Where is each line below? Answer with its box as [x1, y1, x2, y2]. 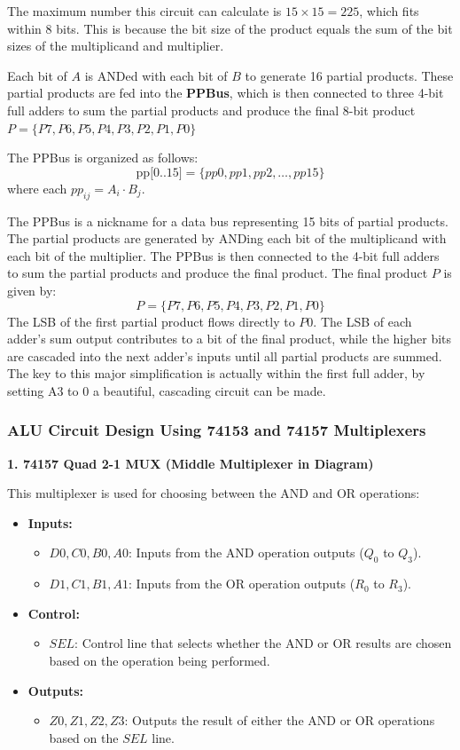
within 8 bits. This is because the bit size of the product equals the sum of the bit [7, 19, 453, 37]
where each [7, 178, 67, 197]
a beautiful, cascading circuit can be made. [92, 381, 326, 399]
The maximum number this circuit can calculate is [7, 2, 282, 20]
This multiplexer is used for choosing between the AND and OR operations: [7, 484, 420, 502]
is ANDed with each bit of [84, 66, 228, 84]
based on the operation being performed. [49, 651, 270, 670]
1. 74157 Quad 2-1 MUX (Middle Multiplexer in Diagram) [7, 454, 374, 472]
